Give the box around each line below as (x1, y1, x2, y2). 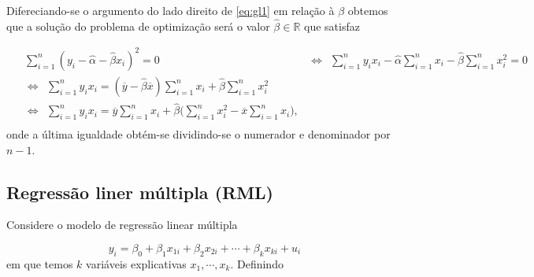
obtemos (347, 2, 388, 18)
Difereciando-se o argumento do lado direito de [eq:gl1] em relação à (6, 2, 335, 18)
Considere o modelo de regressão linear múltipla (6, 216, 238, 233)
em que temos (6, 255, 73, 271)
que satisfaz (304, 17, 360, 34)
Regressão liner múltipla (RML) (6, 179, 274, 204)
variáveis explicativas (86, 255, 187, 271)
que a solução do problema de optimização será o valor (6, 17, 270, 34)
